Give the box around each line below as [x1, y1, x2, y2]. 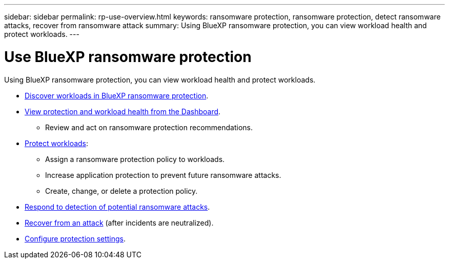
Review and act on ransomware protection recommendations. [45, 123, 253, 132]
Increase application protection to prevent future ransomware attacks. [45, 170, 281, 179]
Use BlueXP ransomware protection [4, 48, 252, 66]
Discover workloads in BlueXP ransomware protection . [25, 91, 209, 100]
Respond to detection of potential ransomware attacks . [25, 202, 210, 211]
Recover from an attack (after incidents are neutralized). [25, 218, 214, 227]
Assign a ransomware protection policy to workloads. [45, 154, 225, 164]
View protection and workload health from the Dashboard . [25, 107, 221, 116]
